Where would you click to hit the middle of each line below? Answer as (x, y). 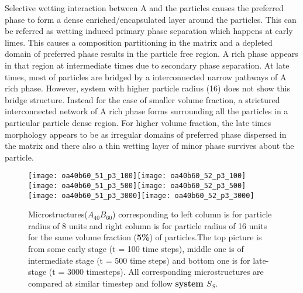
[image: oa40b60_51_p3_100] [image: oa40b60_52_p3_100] (137, 176)
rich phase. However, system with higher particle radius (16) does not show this (147, 88)
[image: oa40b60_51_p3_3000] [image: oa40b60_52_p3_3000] (141, 195)
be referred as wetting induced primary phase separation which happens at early (149, 31)
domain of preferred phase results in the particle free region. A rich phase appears (151, 54)
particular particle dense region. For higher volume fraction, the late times (138, 122)
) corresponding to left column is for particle (192, 214)
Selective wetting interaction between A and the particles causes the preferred (144, 8)
